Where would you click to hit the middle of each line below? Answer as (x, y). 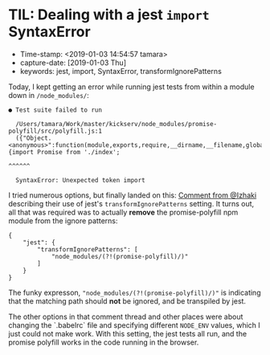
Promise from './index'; (79, 152)
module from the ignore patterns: (63, 220)
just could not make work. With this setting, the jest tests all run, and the (128, 333)
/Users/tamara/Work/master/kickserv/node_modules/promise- (117, 124)
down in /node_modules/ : (49, 95)
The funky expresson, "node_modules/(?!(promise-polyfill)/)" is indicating (135, 292)
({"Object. (34, 138)
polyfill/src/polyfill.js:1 (55, 131)
